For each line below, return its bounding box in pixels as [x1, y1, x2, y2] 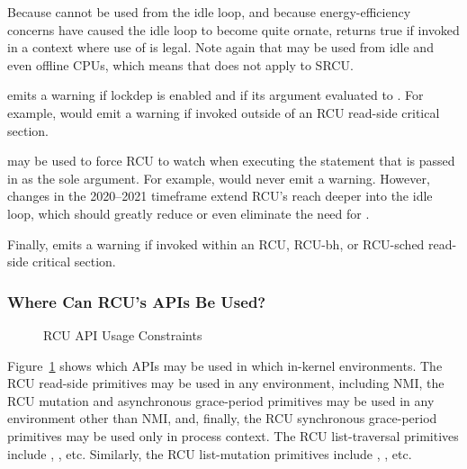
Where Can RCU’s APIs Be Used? [7, 290, 266, 312]
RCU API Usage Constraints [43, 325, 202, 344]
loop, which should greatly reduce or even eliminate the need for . [7, 203, 370, 222]
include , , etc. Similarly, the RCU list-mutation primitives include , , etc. [7, 444, 412, 463]
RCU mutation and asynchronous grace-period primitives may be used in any [7, 391, 435, 410]
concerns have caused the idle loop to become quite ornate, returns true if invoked [7, 20, 460, 39]
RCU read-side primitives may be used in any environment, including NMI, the [7, 374, 445, 392]
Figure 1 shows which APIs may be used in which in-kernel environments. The [7, 356, 443, 374]
